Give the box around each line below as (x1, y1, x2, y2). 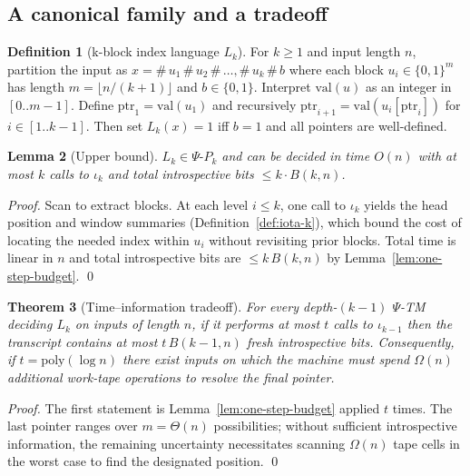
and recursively (212, 94, 297, 114)
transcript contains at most (7, 332, 158, 351)
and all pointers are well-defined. (266, 115, 447, 134)
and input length (307, 42, 401, 61)
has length (7, 77, 65, 96)
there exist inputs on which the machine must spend (122, 350, 410, 369)
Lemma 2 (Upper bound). (7, 146, 158, 165)
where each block (289, 59, 384, 78)
